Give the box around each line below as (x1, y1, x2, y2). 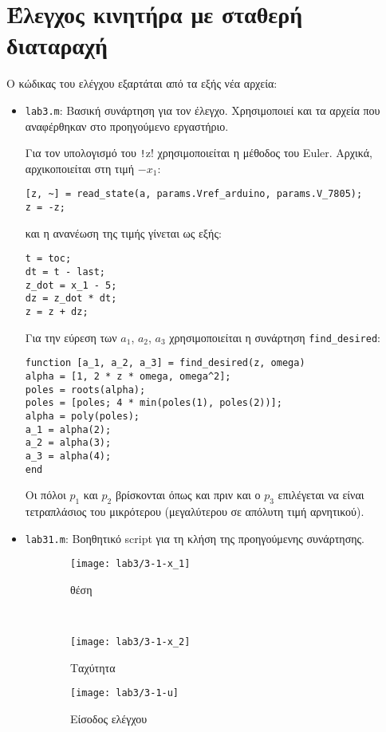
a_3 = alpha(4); (25, 450, 112, 462)
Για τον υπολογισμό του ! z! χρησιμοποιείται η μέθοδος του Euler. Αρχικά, (25, 144, 372, 161)
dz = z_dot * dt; (25, 293, 117, 305)
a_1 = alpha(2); (25, 423, 112, 435)
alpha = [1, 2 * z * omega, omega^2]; (25, 370, 231, 382)
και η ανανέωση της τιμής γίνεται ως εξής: (25, 224, 222, 241)
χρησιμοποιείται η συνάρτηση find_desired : (169, 329, 380, 345)
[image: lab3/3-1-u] (70, 687, 179, 699)
